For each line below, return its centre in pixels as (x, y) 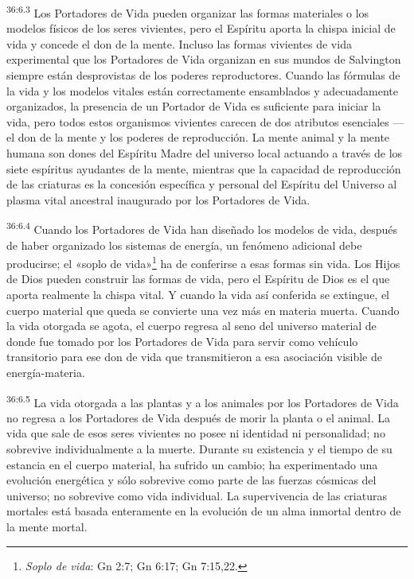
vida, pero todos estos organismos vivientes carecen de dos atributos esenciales (198, 121)
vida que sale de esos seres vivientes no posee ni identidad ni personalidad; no (196, 433)
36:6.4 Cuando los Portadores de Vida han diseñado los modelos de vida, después (202, 228)
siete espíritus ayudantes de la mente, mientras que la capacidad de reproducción (204, 168)
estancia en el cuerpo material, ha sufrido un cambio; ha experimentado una (192, 464)
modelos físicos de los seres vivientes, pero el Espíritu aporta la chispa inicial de (201, 28)
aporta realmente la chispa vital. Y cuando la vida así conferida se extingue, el (198, 295)
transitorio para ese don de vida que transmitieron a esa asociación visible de (194, 357)
